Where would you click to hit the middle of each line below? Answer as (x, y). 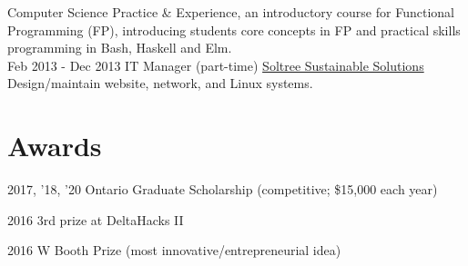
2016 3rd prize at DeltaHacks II (96, 219)
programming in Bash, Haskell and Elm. (120, 48)
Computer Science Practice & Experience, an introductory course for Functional (231, 12)
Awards (55, 146)
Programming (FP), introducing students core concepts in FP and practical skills (234, 30)
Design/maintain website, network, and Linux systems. (160, 83)
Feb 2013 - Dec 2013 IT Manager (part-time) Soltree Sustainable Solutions (216, 65)
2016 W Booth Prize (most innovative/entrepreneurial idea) (174, 250)
